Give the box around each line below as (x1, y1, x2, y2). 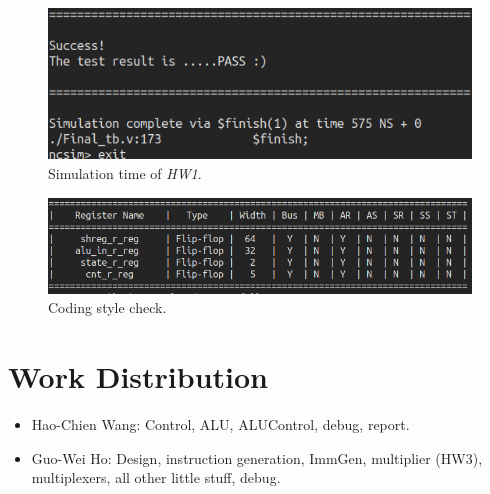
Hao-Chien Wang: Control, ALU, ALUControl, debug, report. (31, 413, 410, 434)
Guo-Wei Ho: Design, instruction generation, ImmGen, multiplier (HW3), (31, 447, 483, 468)
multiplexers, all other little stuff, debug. (31, 467, 281, 488)
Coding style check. (48, 297, 167, 318)
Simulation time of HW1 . (48, 163, 202, 184)
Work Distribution (8, 356, 268, 397)
